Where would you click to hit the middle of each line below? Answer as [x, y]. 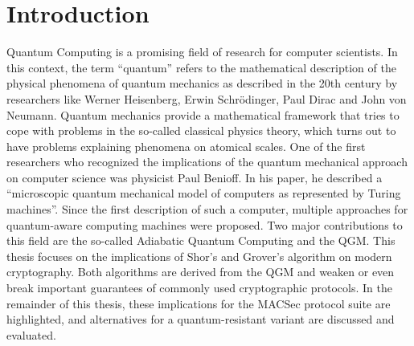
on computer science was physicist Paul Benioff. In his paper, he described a [195, 177]
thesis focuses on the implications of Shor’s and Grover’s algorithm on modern [199, 256]
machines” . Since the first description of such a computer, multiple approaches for [207, 209]
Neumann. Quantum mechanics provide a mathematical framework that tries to [203, 114]
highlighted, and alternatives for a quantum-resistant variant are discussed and [201, 319]
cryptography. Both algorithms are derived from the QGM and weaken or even [201, 272]
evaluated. [31, 334]
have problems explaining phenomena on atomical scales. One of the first [186, 146]
